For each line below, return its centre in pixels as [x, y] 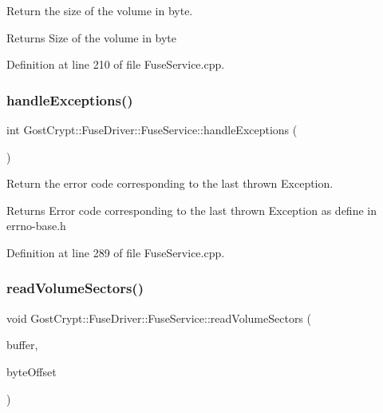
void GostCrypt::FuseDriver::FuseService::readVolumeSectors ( [159, 318]
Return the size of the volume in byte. [100, 10]
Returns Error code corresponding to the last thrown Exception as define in [191, 210]
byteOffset [32, 371]
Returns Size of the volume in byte [92, 37]
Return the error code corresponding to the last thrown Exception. [170, 183]
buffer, [22, 345]
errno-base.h [36, 226]
